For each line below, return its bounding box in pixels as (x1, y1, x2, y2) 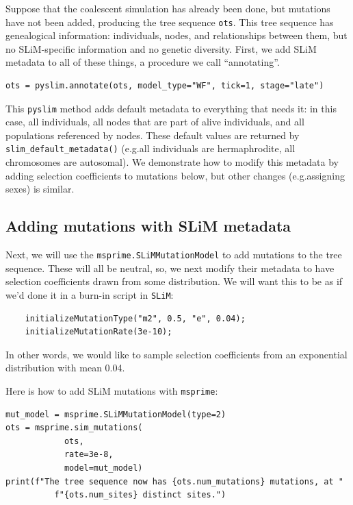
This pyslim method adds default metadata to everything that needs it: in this (5, 101, 337, 115)
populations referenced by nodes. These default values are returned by (5, 127, 300, 142)
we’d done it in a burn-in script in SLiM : (5, 287, 174, 301)
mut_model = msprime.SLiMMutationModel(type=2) (5, 409, 226, 419)
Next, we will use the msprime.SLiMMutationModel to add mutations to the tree (5, 247, 342, 262)
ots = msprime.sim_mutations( (5, 423, 143, 433)
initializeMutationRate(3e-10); (25, 327, 172, 337)
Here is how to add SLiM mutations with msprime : (5, 383, 218, 397)
